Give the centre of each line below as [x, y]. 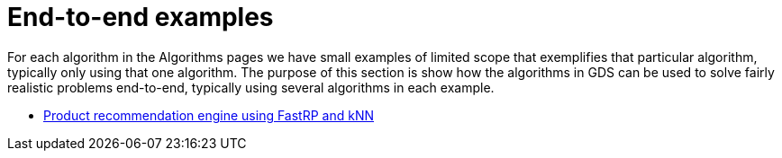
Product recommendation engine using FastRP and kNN [209, 115]
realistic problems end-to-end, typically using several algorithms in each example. [251, 87]
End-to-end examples [141, 17]
